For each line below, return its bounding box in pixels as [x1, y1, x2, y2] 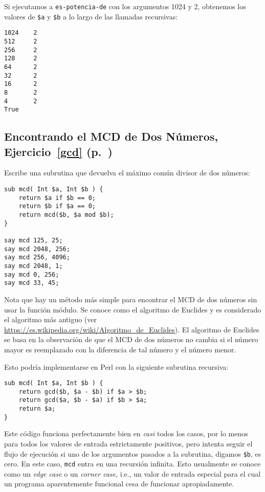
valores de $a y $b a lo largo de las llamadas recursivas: [4, 11, 178, 21]
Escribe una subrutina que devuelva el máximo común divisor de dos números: [4, 167, 250, 178]
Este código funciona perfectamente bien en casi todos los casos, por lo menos [4, 428, 248, 439]
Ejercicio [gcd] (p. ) [4, 143, 113, 159]
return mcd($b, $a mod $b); [18, 211, 114, 219]
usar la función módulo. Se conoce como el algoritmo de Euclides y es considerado [4, 304, 261, 315]
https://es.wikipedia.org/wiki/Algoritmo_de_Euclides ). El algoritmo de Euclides [4, 324, 259, 334]
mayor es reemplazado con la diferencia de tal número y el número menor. [4, 344, 236, 354]
